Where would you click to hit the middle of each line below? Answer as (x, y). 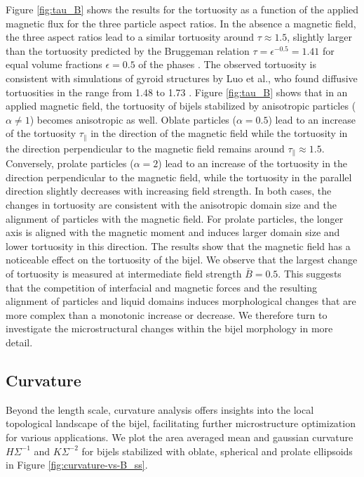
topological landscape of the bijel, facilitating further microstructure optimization (181, 423)
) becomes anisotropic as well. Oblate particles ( (133, 119)
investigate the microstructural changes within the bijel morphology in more (169, 328)
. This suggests (310, 273)
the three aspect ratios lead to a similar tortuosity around (130, 37)
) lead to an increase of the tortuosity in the (253, 163)
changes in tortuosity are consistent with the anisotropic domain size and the (171, 205)
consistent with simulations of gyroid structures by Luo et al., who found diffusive (182, 78)
